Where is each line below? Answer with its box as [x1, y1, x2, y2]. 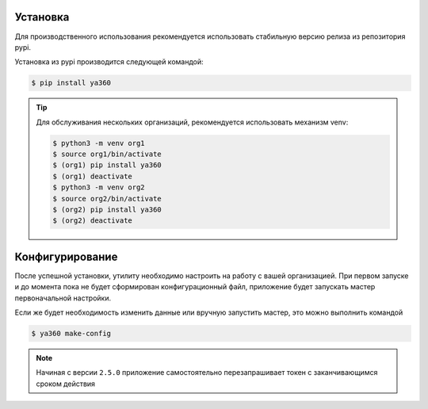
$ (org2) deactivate [52, 216, 132, 225]
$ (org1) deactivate [52, 171, 132, 181]
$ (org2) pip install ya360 [52, 204, 162, 214]
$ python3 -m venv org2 [52, 183, 146, 192]
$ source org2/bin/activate [52, 194, 162, 203]
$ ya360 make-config [31, 329, 111, 338]
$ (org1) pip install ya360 [52, 161, 162, 170]
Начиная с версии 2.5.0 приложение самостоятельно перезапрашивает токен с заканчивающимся [36, 368, 378, 377]
